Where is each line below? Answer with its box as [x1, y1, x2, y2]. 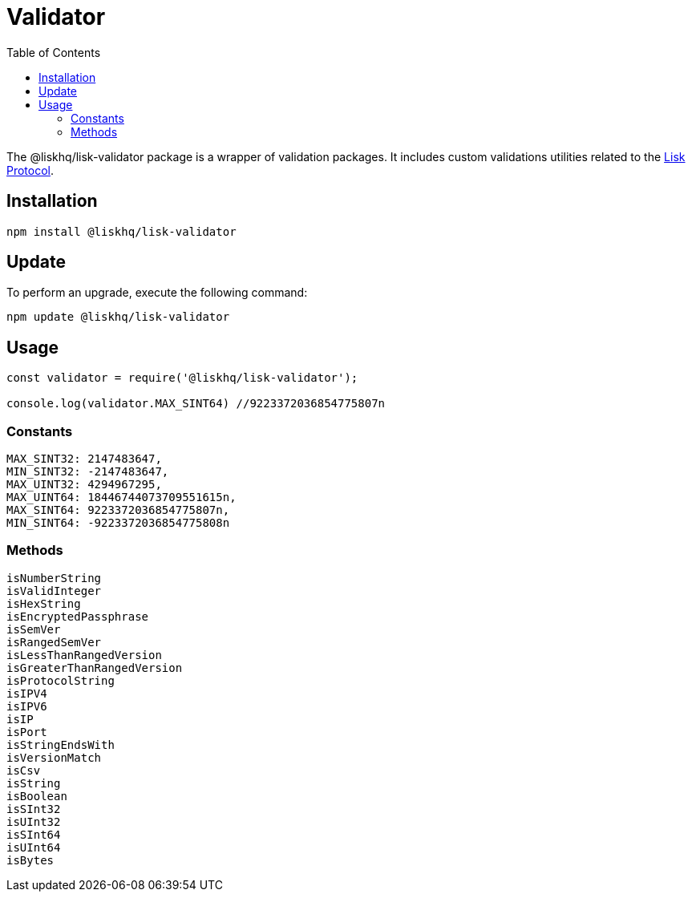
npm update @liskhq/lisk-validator [6, 310, 230, 324]
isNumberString [6, 571, 102, 585]
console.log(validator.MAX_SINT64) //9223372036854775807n [6, 397, 386, 411]
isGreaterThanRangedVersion [6, 661, 183, 674]
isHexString [6, 597, 81, 610]
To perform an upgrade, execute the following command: [6, 285, 308, 300]
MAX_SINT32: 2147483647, [6, 452, 162, 466]
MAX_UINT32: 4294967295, [6, 478, 162, 491]
